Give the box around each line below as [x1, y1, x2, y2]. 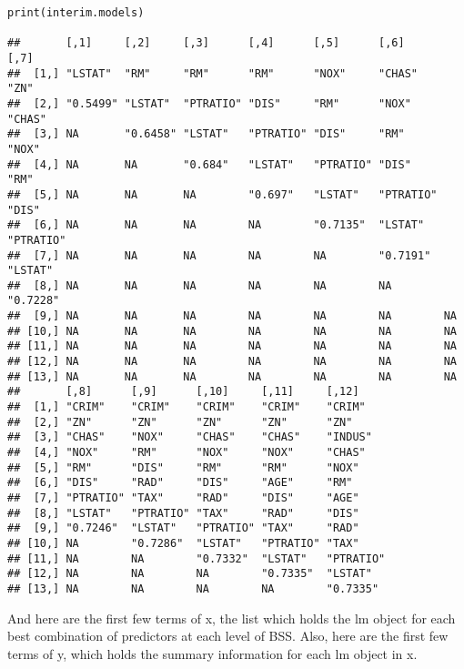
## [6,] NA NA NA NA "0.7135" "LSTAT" [7, 218, 425, 232]
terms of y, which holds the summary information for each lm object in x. [7, 644, 418, 663]
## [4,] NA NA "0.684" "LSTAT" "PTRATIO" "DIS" [7, 157, 411, 171]
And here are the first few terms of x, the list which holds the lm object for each [7, 608, 456, 627]
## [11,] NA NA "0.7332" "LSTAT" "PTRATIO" [7, 552, 386, 565]
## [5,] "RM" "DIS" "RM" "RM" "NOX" [7, 461, 359, 474]
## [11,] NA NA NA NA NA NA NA [7, 340, 457, 353]
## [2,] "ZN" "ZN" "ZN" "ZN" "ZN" [7, 415, 353, 429]
